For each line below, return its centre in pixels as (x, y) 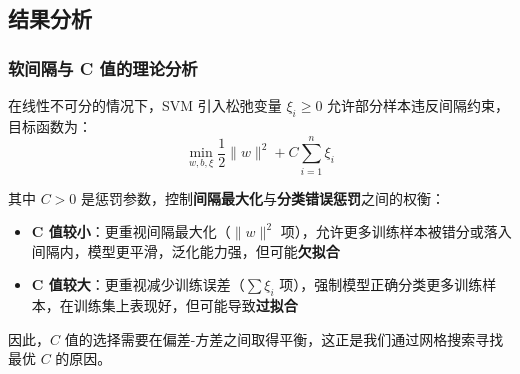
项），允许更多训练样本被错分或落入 (396, 231)
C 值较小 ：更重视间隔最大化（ (131, 231)
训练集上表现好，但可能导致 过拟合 (185, 305)
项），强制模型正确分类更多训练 (381, 284)
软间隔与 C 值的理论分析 (103, 67)
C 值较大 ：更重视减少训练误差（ (138, 284)
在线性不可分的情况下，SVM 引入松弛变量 (145, 105)
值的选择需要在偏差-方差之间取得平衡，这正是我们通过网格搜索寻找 (284, 338)
